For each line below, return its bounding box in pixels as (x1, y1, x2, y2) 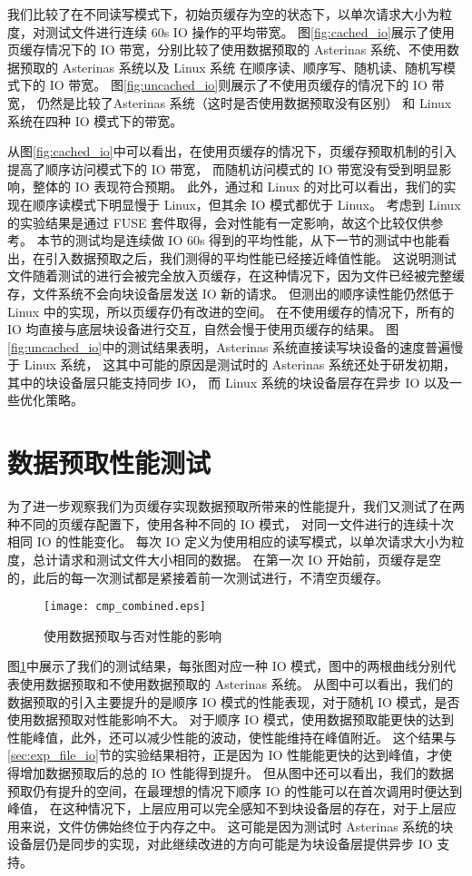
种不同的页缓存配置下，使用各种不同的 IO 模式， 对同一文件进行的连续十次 (7, 514, 454, 533)
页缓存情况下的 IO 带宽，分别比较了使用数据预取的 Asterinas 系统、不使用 (7, 40, 447, 59)
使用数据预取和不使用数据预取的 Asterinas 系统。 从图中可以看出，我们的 (19, 674, 454, 693)
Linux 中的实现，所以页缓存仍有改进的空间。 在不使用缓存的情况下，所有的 (7, 301, 455, 320)
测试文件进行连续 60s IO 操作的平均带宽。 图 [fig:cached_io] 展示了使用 (44, 22, 455, 41)
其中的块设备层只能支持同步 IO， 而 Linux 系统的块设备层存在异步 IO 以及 (7, 372, 450, 391)
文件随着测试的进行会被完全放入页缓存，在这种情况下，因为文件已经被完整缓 (7, 266, 465, 285)
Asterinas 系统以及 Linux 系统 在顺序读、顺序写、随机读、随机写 (62, 57, 443, 76)
